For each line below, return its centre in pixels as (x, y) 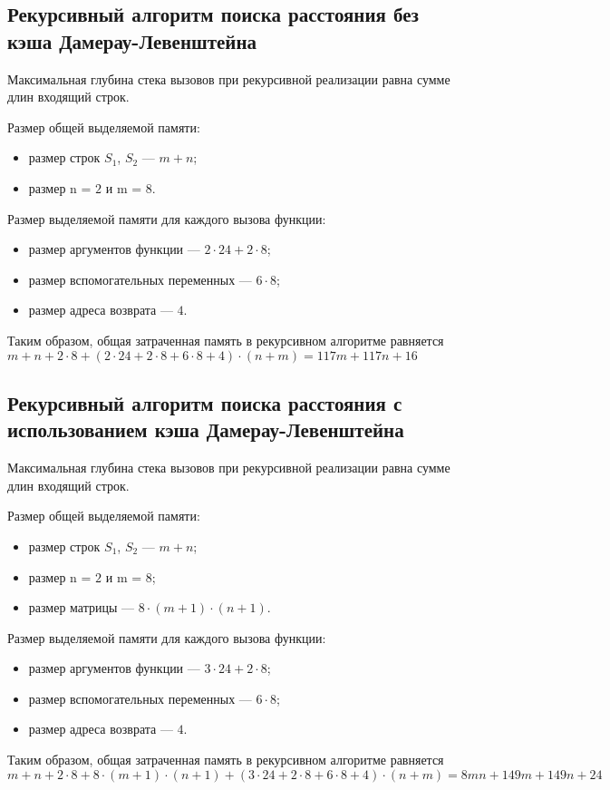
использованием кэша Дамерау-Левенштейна (206, 429)
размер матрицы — (82, 607)
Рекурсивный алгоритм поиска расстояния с (205, 402)
